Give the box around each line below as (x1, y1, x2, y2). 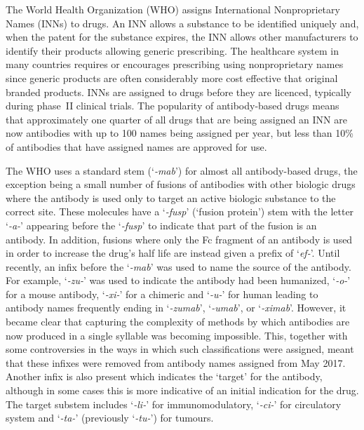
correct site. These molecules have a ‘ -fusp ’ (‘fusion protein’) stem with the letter (6, 204, 354, 219)
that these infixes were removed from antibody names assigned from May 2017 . (6, 355, 346, 370)
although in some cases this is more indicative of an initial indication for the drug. (6, 383, 359, 398)
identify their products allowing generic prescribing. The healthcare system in (6, 43, 339, 58)
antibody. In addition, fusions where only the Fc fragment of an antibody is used (6, 231, 353, 246)
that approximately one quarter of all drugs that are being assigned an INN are (6, 112, 347, 126)
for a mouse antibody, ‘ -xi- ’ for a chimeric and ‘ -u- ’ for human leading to (6, 286, 318, 301)
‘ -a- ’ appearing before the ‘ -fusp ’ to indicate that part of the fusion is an (6, 217, 317, 232)
